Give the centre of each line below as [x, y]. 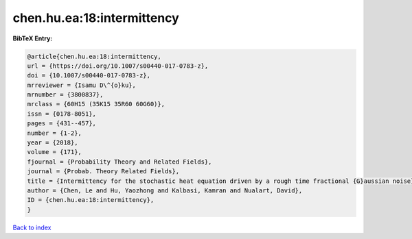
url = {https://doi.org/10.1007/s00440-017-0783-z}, [118, 66]
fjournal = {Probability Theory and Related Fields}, [119, 162]
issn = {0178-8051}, [61, 114]
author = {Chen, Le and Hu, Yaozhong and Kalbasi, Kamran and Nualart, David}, [165, 191]
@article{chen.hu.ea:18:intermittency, [94, 56]
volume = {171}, [55, 152]
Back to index [32, 227]
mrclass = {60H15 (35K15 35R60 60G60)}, [96, 104]
